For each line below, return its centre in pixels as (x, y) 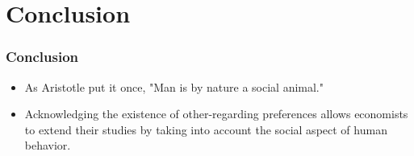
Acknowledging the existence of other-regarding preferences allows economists (216, 114)
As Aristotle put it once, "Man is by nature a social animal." (174, 86)
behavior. (48, 145)
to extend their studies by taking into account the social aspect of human (206, 129)
